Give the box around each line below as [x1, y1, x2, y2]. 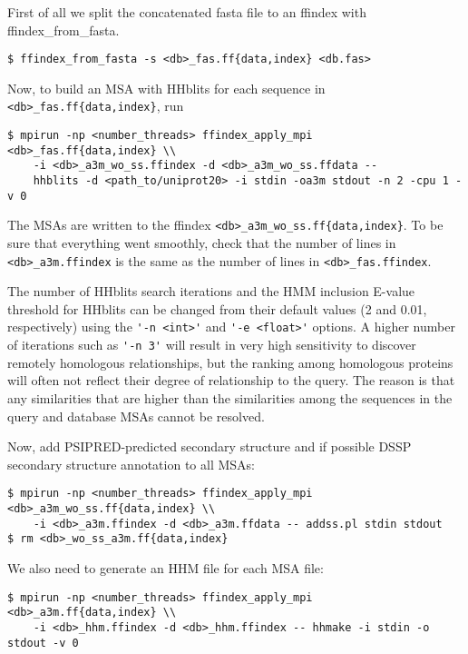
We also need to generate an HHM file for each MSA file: [7, 558, 324, 577]
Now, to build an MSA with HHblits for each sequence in [7, 78, 326, 97]
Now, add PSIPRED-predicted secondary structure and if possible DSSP [7, 437, 412, 456]
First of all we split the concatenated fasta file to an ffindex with [7, 3, 366, 21]
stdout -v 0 [7, 636, 79, 649]
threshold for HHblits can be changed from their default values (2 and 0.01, [7, 299, 427, 318]
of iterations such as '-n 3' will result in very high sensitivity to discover [7, 335, 416, 354]
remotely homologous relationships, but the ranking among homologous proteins [7, 352, 453, 372]
